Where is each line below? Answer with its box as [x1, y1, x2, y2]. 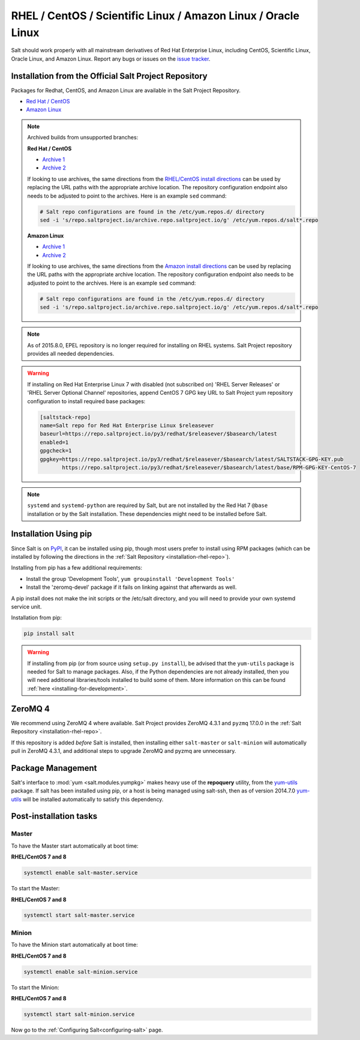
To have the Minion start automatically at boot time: [11, 941, 138, 949]
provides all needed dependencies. [27, 350, 115, 357]
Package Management [11, 763, 97, 773]
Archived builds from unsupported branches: [27, 134, 139, 141]
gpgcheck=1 [40, 448, 72, 454]
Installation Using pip [11, 529, 92, 539]
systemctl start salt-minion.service [23, 1011, 135, 1018]
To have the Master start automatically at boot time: [11, 842, 139, 850]
